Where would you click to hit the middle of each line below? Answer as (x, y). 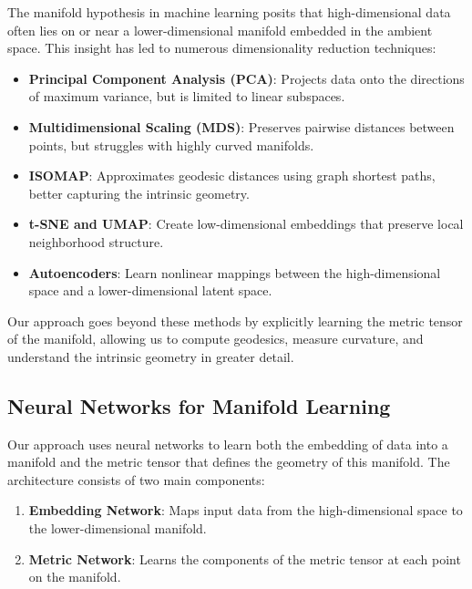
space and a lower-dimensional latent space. (150, 290)
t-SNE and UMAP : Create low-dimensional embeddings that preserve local (246, 224)
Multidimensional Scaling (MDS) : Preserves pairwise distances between (241, 126)
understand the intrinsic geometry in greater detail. (151, 356)
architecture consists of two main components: (136, 479)
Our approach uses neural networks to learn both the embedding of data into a (228, 444)
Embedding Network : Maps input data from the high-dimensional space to (246, 510)
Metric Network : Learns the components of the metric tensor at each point (245, 558)
